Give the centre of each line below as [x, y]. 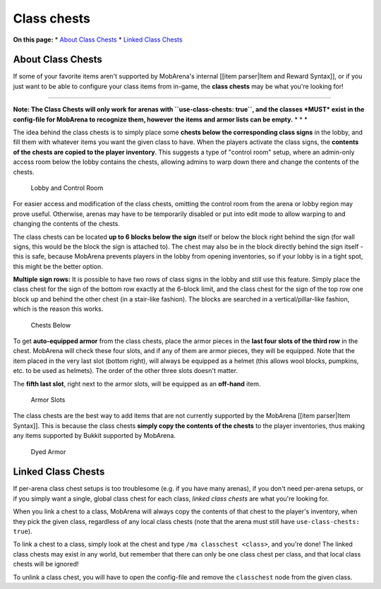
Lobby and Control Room [67, 188]
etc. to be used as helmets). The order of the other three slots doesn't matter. [125, 371]
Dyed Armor [48, 451]
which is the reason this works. [58, 309]
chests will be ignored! [46, 564]
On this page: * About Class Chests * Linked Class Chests [98, 40]
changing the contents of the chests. [66, 224]
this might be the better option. [58, 266]
